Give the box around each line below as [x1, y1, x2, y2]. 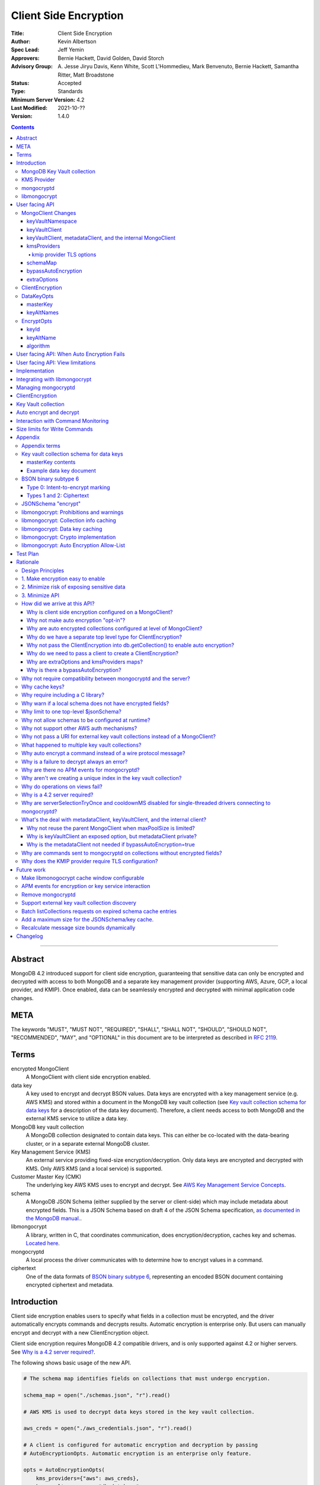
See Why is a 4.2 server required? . [11, 1348, 95, 1356]
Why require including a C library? [21, 691, 105, 699]
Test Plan [16, 550, 39, 557]
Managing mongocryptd [16, 384, 75, 391]
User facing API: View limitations [16, 359, 96, 366]
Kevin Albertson [57, 37, 97, 45]
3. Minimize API [21, 592, 59, 599]
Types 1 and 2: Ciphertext [27, 492, 89, 499]
